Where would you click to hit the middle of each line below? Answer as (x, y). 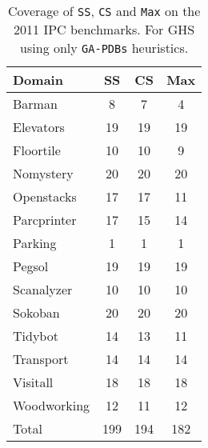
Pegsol (31, 266)
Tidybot (36, 336)
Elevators (39, 127)
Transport (41, 359)
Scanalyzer (43, 289)
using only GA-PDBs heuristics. (104, 48)
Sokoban (36, 312)
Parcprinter (45, 220)
